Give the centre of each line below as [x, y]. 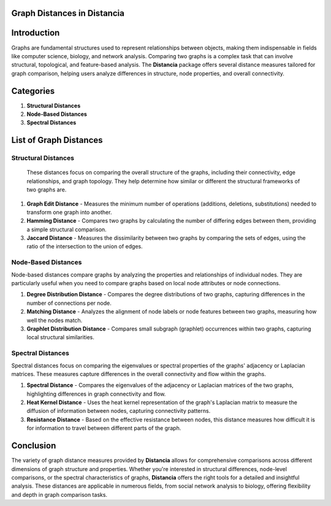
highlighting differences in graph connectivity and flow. [96, 394]
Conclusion [34, 446]
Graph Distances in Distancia [68, 13]
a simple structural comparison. [67, 229]
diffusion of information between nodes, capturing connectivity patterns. [119, 411]
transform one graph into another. [69, 212]
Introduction [36, 33]
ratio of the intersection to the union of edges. [85, 247]
